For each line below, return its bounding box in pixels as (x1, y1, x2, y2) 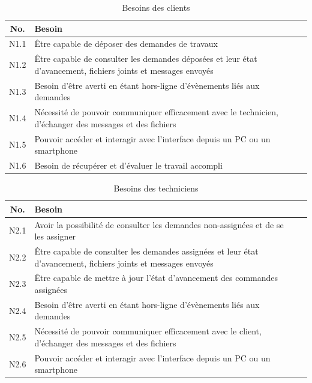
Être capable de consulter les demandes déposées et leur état (34, 52, 257, 65)
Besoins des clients (122, 1, 190, 13)
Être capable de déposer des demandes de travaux (34, 37, 218, 50)
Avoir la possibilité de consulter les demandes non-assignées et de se (34, 218, 284, 231)
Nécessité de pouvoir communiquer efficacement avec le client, (34, 325, 262, 337)
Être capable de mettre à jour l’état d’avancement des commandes (34, 271, 278, 284)
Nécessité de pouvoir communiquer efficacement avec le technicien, (34, 106, 278, 118)
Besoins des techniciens (113, 182, 199, 195)
